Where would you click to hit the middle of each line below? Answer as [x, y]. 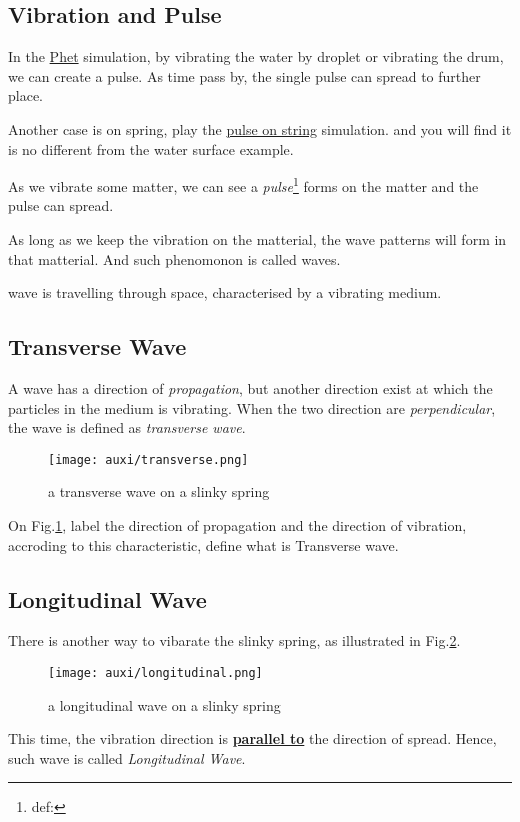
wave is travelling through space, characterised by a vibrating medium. [225, 292]
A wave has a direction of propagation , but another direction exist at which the [250, 388]
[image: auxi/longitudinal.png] [155, 673]
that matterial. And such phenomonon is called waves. [174, 258]
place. [25, 95]
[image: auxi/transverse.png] [148, 459]
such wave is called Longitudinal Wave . [127, 757]
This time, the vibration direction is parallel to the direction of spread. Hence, [252, 738]
